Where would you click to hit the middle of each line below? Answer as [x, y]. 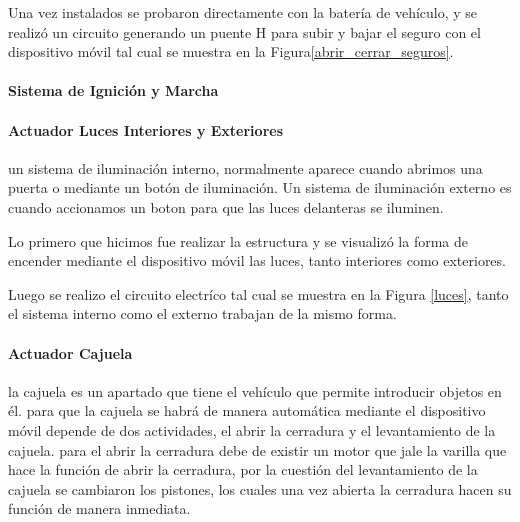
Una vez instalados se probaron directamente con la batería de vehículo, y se [243, 12]
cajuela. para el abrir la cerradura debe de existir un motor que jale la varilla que [257, 449]
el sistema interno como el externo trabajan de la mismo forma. [202, 313]
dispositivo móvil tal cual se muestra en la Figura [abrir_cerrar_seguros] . [231, 51]
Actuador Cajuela [70, 352]
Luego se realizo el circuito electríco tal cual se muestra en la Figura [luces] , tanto [258, 293]
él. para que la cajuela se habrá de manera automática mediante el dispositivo [247, 410]
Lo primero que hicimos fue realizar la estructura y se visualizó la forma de [238, 240]
